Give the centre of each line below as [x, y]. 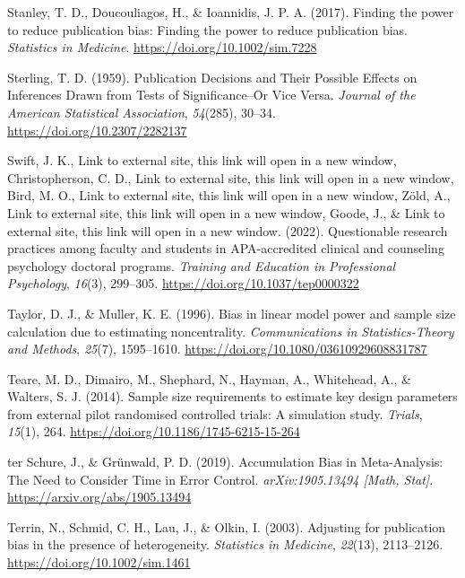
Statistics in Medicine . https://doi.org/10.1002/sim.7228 [162, 47]
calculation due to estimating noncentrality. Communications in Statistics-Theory [231, 331]
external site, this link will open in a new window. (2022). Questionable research [228, 230]
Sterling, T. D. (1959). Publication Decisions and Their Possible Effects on [212, 77]
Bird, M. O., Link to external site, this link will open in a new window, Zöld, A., [229, 195]
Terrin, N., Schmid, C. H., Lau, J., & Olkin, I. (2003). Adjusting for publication [227, 526]
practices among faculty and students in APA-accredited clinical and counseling [226, 248]
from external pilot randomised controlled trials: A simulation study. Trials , [215, 413]
